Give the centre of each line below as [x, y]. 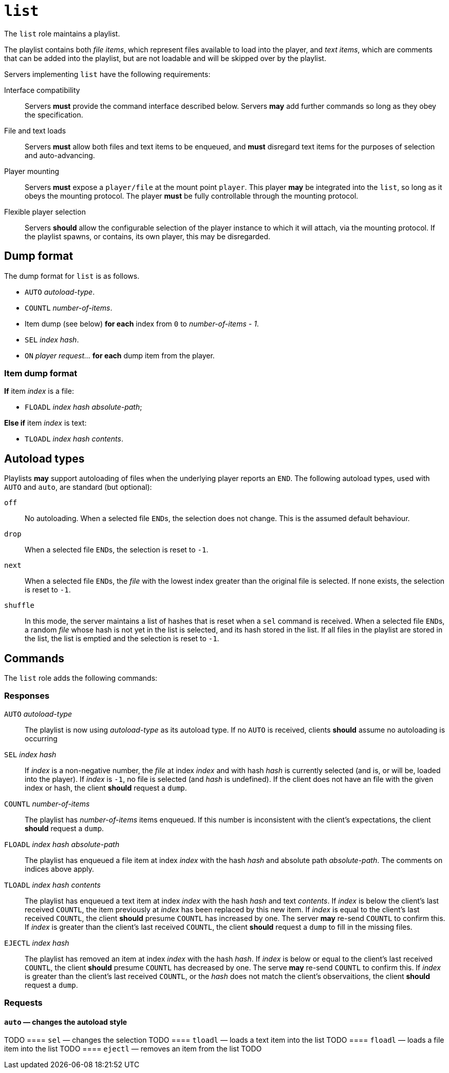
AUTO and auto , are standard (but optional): [78, 487]
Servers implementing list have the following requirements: [107, 74]
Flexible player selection [45, 212]
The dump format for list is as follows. [72, 276]
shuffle [20, 606]
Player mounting [32, 171]
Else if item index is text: [45, 423]
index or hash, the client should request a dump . [106, 788]
